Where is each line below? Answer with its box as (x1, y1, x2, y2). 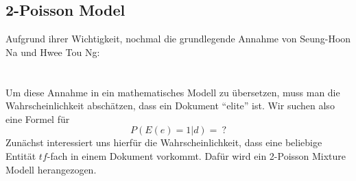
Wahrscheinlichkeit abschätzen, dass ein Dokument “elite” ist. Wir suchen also (5, 98, 335, 113)
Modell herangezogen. (5, 162, 97, 176)
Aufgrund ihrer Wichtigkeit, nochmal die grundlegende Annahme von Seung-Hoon (5, 31, 351, 46)
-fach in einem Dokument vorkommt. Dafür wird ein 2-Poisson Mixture (47, 148, 346, 163)
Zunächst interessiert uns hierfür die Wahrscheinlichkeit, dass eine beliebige (5, 135, 322, 150)
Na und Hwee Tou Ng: (5, 44, 100, 59)
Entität (5, 148, 36, 163)
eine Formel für (5, 111, 70, 126)
